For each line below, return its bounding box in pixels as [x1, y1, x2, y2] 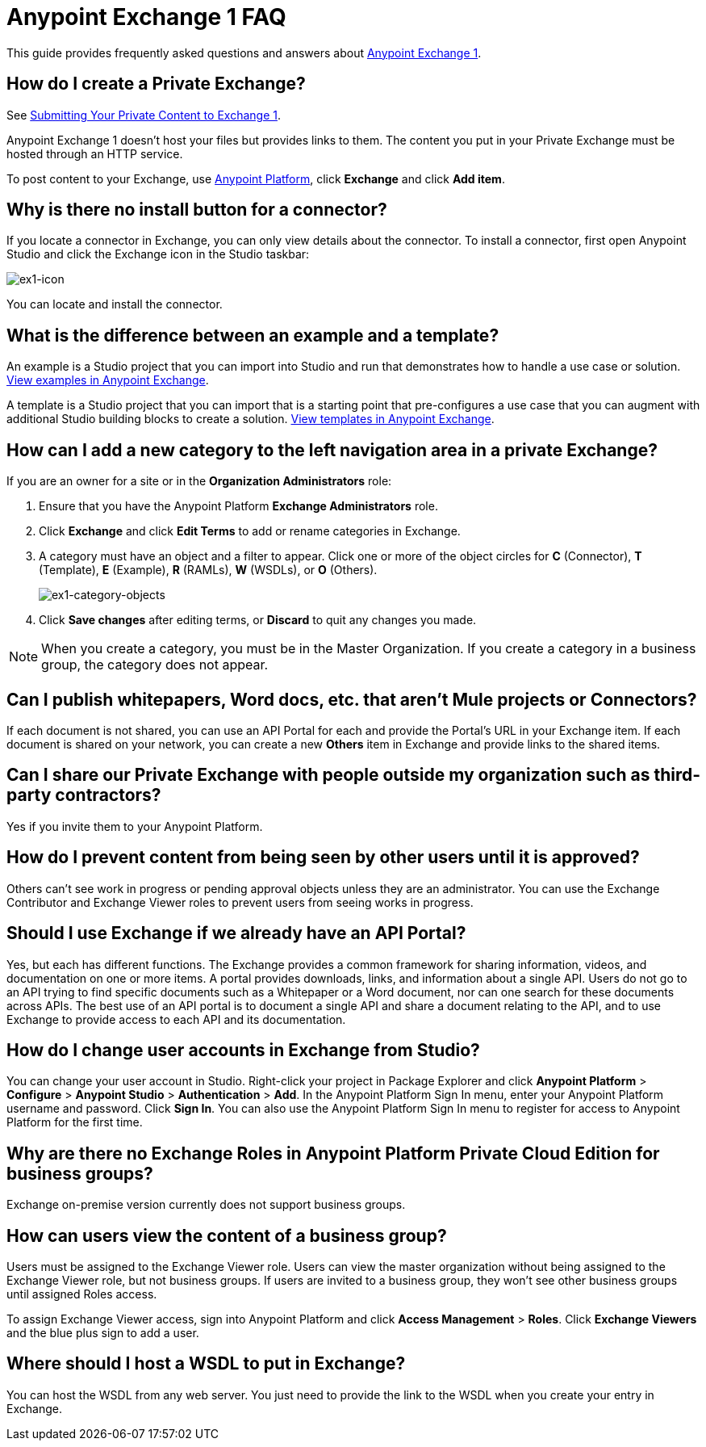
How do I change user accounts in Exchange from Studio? [6, 1039, 480, 1060]
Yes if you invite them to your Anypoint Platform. [6, 819, 263, 833]
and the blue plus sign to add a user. [6, 1326, 199, 1340]
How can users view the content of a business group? [6, 1225, 447, 1246]
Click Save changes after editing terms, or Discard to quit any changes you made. [39, 613, 477, 627]
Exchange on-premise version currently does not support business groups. [6, 1197, 406, 1212]
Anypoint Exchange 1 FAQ [6, 3, 286, 31]
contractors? [55, 785, 161, 806]
